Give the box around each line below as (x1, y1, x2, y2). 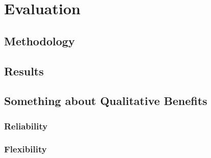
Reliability (4, 119, 48, 132)
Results (4, 63, 44, 78)
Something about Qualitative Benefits (4, 93, 207, 109)
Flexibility (4, 143, 47, 155)
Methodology (4, 33, 75, 48)
